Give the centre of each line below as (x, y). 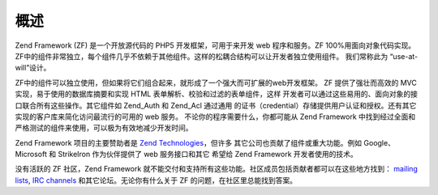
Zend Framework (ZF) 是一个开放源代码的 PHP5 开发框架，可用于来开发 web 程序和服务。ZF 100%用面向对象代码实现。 (215, 45)
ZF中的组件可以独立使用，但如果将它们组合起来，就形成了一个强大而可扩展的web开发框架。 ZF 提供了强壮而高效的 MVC (216, 83)
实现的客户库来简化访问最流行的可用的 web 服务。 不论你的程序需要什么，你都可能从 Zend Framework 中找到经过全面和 (215, 117)
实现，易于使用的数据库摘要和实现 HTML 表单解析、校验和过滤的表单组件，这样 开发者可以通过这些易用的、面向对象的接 (216, 94)
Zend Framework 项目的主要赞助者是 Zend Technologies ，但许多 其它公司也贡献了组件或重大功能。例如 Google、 (205, 142)
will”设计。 (33, 68)
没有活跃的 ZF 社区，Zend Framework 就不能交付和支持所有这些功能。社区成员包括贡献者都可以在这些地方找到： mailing (216, 169)
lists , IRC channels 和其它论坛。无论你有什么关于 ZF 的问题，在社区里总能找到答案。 (156, 180)
